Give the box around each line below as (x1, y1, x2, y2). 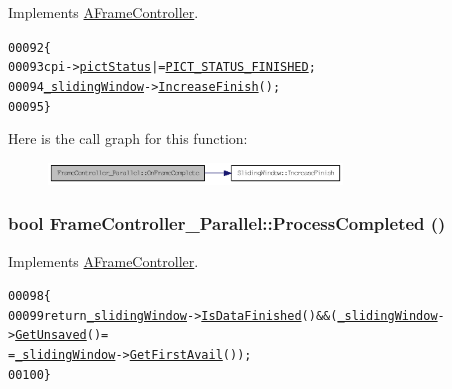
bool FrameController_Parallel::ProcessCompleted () (8, 211, 446, 236)
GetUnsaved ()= (15, 328, 109, 343)
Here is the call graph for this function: (8, 128, 248, 149)
